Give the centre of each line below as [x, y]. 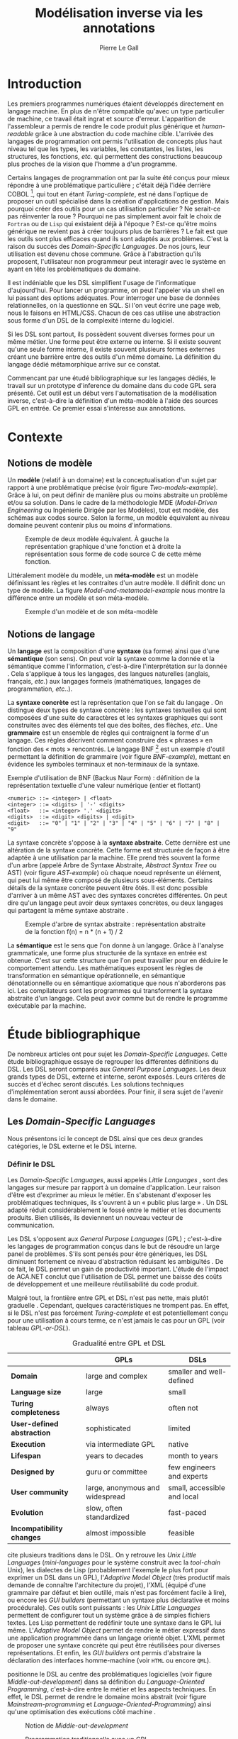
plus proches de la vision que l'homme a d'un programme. [92, 164]
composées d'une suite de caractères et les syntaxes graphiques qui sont [115, 718]
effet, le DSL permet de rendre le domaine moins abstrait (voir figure [107, 1696]
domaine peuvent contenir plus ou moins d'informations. [90, 526]
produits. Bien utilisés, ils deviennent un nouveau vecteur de [95, 1217]
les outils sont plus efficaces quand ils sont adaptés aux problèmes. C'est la [118, 239]
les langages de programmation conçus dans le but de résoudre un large [113, 1246]
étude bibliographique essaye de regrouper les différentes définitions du [113, 1061]
